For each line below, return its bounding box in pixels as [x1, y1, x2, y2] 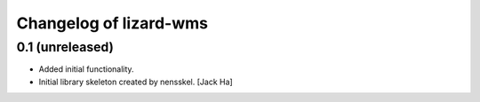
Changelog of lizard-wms [16, 13, 209, 33]
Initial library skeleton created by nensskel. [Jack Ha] [38, 76, 233, 87]
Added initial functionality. [38, 64, 134, 75]
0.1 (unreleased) [16, 39, 115, 55]
